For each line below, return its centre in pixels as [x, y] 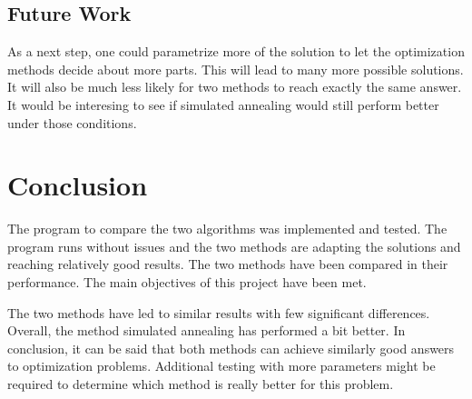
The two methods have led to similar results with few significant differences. [219, 312]
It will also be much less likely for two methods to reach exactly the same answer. [235, 87]
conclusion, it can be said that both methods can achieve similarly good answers [231, 348]
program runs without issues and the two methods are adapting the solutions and [234, 246]
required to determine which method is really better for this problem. [201, 384]
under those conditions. [72, 122]
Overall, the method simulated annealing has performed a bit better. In [206, 330]
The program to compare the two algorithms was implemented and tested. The [227, 229]
